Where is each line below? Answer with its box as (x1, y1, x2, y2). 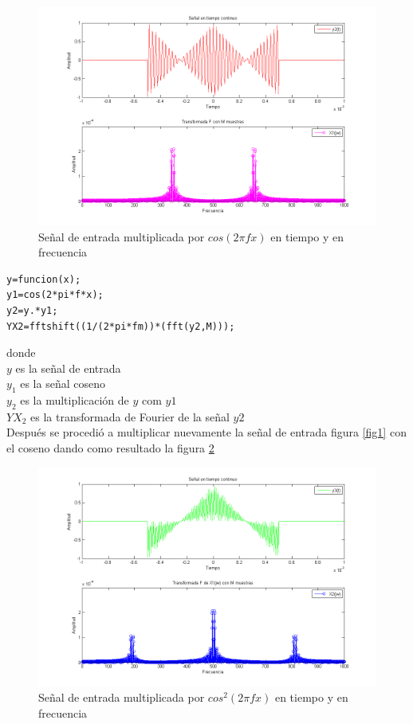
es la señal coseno (20, 375, 105, 392)
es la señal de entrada (15, 359, 121, 376)
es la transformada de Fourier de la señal (30, 408, 230, 425)
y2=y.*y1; (6, 304, 58, 316)
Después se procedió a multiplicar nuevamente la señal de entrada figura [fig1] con (6, 424, 407, 440)
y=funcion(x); (6, 273, 81, 285)
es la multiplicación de (20, 392, 129, 409)
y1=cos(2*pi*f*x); (6, 289, 104, 301)
